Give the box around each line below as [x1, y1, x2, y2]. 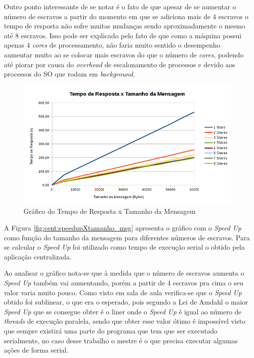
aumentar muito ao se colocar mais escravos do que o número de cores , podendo [4, 49, 244, 59]
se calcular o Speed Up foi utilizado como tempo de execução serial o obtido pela [4, 242, 245, 252]
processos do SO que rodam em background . [4, 69, 135, 79]
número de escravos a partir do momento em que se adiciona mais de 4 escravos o [4, 11, 249, 21]
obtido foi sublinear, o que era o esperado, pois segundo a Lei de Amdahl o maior [4, 297, 248, 307]
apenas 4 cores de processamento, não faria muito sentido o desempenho [4, 40, 220, 50]
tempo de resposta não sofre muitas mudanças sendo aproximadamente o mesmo [4, 21, 245, 31]
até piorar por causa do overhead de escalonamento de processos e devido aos [4, 59, 235, 69]
